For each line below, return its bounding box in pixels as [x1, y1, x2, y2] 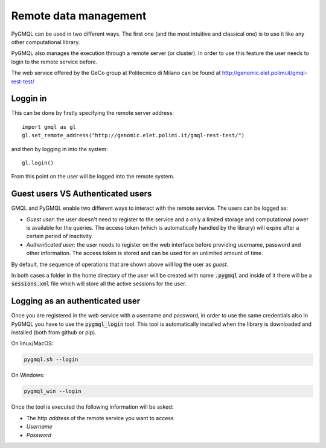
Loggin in [11, 94, 47, 104]
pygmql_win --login [24, 388, 81, 395]
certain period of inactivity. [26, 233, 94, 240]
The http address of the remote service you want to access [26, 414, 174, 421]
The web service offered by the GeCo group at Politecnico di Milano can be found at [11, 70, 221, 77]
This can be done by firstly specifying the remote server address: [11, 109, 174, 117]
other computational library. [11, 38, 80, 45]
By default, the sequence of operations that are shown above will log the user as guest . [11, 261, 229, 268]
